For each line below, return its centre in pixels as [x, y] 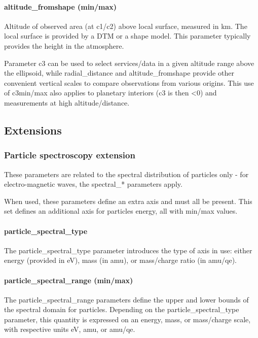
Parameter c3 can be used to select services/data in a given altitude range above [129, 63]
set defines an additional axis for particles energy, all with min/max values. [121, 211]
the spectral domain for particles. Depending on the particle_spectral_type [122, 309]
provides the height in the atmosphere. [64, 45]
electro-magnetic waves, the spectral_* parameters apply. [93, 184]
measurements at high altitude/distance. [67, 102]
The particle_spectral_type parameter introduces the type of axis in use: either [128, 250]
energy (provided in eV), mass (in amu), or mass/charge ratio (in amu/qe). [120, 260]
